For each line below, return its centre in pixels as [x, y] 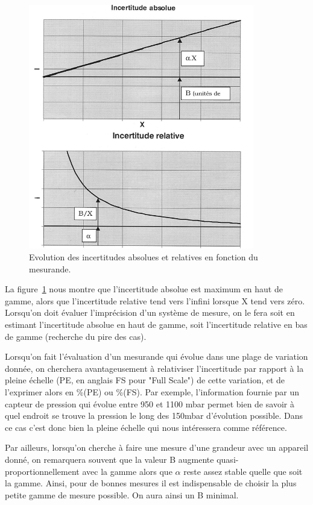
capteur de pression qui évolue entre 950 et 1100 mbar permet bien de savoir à [150, 403]
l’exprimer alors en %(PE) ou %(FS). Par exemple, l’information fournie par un [152, 391]
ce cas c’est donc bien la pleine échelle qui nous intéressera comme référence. [146, 427]
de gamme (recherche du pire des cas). [76, 336]
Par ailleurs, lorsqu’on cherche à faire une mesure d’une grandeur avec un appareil [157, 447]
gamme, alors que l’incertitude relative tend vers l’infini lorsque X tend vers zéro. [155, 300]
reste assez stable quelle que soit [243, 471]
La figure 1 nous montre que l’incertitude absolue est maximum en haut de [144, 289]
